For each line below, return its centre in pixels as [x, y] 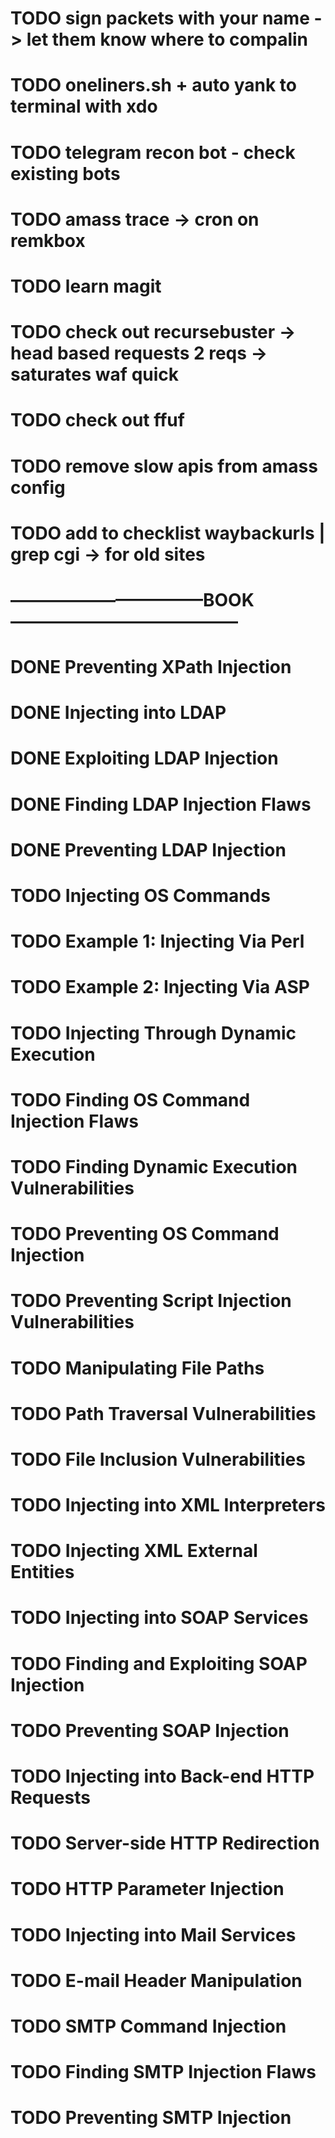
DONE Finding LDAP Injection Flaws [161, 804]
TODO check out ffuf [97, 420]
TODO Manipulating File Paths [137, 1368]
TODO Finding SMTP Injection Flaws [163, 2072]
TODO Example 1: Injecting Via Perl [157, 941]
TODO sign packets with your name [160, 18]
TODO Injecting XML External [134, 1551]
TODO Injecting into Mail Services [153, 1934]
